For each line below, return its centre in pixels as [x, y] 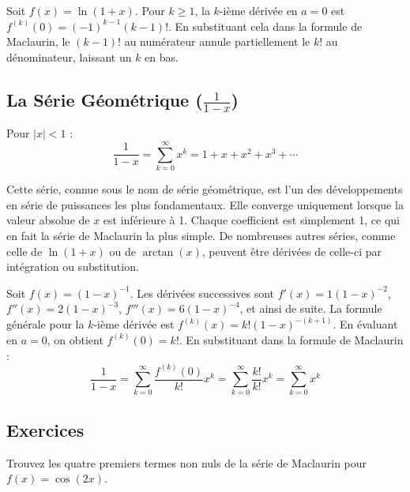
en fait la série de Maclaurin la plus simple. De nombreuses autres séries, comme [201, 235]
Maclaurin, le [38, 41]
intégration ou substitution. [73, 267]
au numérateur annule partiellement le [217, 41]
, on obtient [75, 339]
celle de [24, 251]
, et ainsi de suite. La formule [311, 308]
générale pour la [45, 324]
